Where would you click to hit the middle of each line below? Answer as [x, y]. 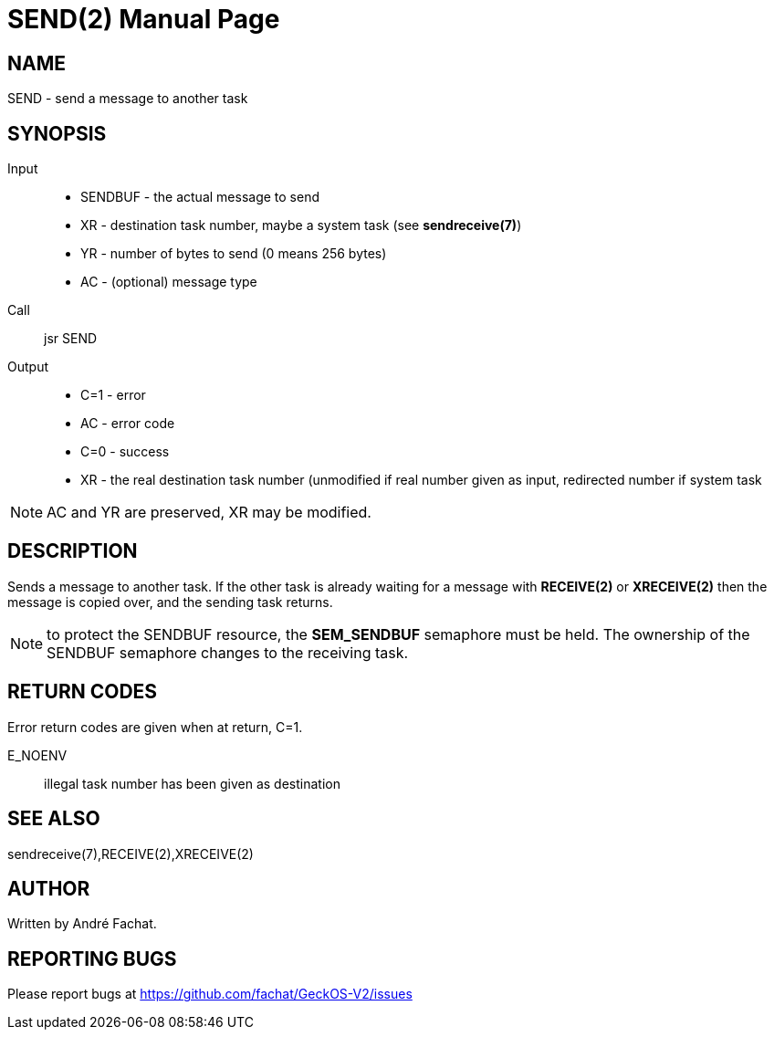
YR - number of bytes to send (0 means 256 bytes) [234, 254]
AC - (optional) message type [169, 282]
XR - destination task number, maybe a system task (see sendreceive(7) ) [301, 225]
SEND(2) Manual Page [144, 19]
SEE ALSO [54, 819]
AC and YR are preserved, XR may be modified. [209, 513]
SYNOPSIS [57, 133]
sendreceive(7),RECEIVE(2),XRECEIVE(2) [131, 854]
